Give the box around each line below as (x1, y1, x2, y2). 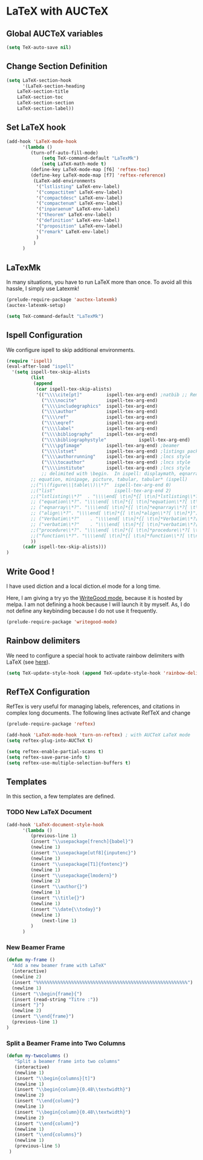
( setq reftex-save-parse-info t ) (6, 754, 91, 760)
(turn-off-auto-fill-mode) (30, 150, 98, 156)
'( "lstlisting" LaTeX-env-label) (36, 183, 120, 189)
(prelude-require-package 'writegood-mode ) (6, 619, 118, 625)
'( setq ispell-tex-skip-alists (11, 369, 91, 376)
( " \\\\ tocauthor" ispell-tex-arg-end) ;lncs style (41, 459, 190, 465)
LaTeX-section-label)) (17, 106, 74, 112)
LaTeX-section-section (17, 100, 74, 106)
